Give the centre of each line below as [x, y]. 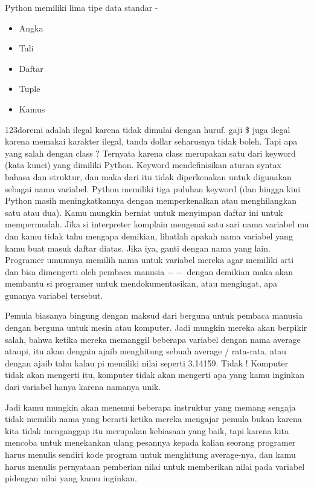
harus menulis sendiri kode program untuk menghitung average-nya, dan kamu [150, 454]
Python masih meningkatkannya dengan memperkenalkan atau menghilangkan [151, 200]
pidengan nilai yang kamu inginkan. [71, 478]
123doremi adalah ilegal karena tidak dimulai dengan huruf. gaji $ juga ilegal [148, 129]
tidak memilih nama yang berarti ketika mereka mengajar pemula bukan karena [153, 419]
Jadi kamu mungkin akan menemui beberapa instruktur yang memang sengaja [150, 407]
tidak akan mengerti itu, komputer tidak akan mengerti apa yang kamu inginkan [155, 375]
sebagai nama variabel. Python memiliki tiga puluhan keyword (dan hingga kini [153, 188]
